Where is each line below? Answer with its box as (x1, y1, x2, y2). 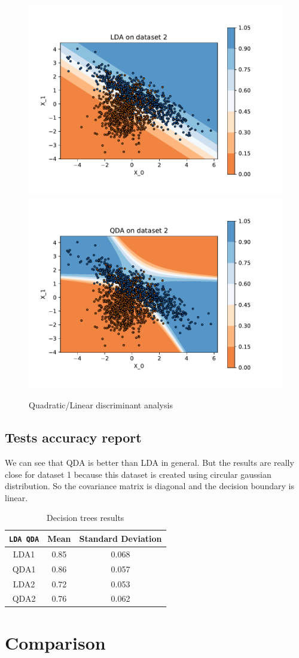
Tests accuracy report (5, 428, 142, 447)
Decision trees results (47, 511, 124, 524)
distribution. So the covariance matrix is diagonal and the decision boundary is (5, 480, 294, 492)
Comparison (5, 630, 106, 654)
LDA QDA (9, 535, 39, 544)
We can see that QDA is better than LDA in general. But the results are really (5, 456, 294, 468)
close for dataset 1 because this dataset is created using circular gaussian (5, 468, 271, 480)
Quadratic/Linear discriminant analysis (29, 399, 173, 411)
